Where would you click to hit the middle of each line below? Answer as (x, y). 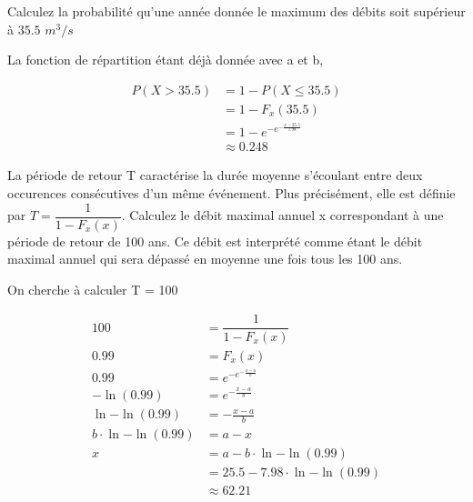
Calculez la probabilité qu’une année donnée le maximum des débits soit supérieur (236, 11)
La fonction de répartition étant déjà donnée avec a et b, (166, 60)
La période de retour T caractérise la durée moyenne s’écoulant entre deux (215, 175)
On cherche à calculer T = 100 (93, 289)
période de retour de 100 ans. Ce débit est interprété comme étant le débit (215, 241)
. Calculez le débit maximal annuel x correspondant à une (282, 215)
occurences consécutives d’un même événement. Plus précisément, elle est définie (231, 193)
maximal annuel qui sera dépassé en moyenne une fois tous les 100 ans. (205, 259)
